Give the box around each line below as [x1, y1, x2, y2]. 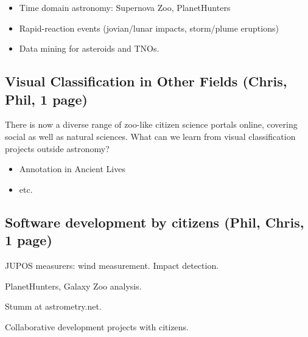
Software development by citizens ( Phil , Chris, [5, 212, 304, 231]
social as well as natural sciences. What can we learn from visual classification [5, 130, 296, 142]
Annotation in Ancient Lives [19, 162, 125, 175]
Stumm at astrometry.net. [5, 300, 102, 313]
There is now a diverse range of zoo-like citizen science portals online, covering [5, 118, 298, 131]
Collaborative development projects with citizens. [5, 320, 189, 333]
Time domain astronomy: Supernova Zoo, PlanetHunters [19, 1, 231, 13]
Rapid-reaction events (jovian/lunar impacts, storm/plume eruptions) [19, 21, 279, 34]
